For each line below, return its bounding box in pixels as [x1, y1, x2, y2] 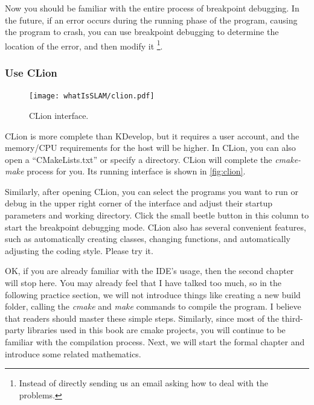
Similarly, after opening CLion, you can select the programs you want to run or [5, 185, 298, 197]
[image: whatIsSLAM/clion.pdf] [29, 92, 155, 101]
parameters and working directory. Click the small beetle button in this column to [5, 209, 309, 222]
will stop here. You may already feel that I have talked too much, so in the [5, 276, 281, 289]
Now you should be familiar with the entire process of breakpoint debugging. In [5, 2, 300, 14]
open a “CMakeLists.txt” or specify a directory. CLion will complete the [5, 153, 272, 165]
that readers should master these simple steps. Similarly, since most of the [5, 311, 279, 324]
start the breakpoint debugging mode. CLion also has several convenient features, [5, 220, 306, 233]
